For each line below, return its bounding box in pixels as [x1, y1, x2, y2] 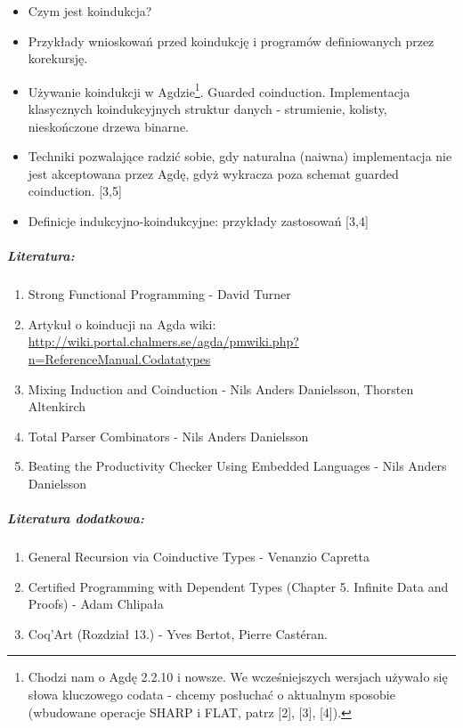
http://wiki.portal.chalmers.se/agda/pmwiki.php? [28, 332, 299, 351]
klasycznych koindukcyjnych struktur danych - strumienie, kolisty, [28, 100, 387, 118]
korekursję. [28, 49, 88, 68]
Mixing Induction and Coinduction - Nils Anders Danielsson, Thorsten [28, 379, 414, 398]
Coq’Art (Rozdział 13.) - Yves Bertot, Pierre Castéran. [28, 624, 328, 643]
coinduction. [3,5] [28, 182, 122, 200]
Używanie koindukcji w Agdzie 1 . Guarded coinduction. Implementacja [28, 79, 410, 101]
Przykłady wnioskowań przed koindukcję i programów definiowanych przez [28, 31, 435, 50]
